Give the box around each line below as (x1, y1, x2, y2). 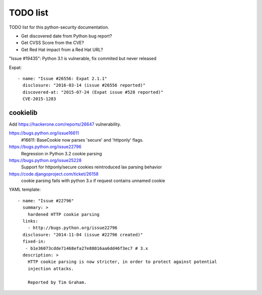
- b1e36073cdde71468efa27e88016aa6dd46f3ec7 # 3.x (25, 246, 148, 251)
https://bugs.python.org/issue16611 (9, 130, 79, 136)
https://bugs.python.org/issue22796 (9, 144, 82, 150)
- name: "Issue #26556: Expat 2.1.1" (17, 76, 108, 81)
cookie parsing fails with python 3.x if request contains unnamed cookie (21, 178, 165, 184)
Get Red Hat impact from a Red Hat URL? (21, 47, 103, 52)
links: (22, 218, 38, 224)
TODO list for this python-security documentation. (9, 24, 109, 30)
